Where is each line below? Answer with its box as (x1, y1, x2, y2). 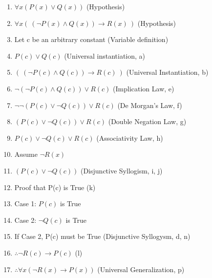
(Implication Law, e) (113, 83, 174, 93)
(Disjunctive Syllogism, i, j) (80, 165, 163, 175)
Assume (14, 149, 38, 159)
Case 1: (14, 198, 37, 209)
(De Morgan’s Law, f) (117, 100, 182, 110)
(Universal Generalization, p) (97, 264, 185, 274)
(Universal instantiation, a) (64, 50, 146, 61)
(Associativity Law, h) (96, 132, 163, 143)
